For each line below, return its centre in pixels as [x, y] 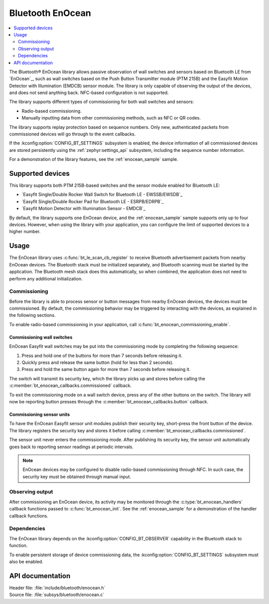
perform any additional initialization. [46, 278]
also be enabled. [26, 561]
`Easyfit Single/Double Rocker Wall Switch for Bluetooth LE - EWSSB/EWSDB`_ [102, 195]
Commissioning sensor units [40, 414]
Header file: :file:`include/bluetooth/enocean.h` [57, 588]
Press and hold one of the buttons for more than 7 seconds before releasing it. [102, 356]
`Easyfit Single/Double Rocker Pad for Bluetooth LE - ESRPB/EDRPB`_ [93, 201]
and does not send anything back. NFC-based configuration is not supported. [89, 93]
